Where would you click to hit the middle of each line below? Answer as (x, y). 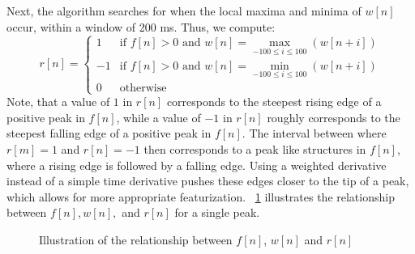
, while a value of (158, 117)
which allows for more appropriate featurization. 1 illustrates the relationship (201, 196)
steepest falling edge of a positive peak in (109, 133)
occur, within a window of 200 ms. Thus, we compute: (141, 26)
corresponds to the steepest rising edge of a (274, 102)
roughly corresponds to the (334, 117)
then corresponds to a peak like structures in (255, 149)
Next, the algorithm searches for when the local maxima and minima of (184, 11)
